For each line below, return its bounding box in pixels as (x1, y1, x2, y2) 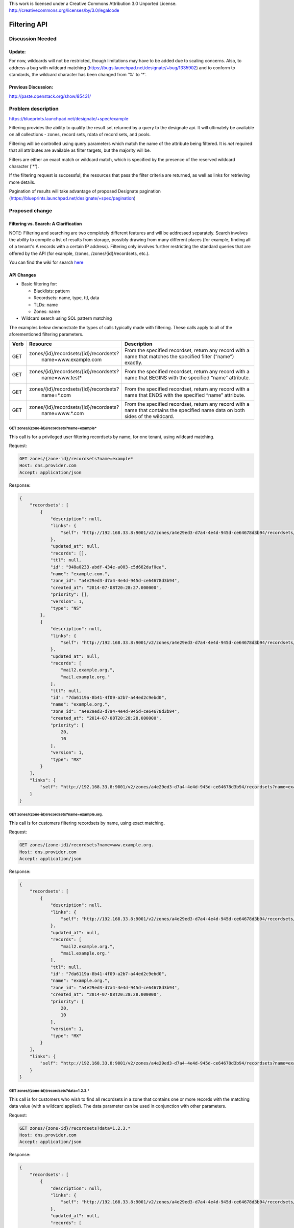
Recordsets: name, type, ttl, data (33, 295, 99, 301)
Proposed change (9, 207, 52, 214)
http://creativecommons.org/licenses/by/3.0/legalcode (9, 7, 120, 13)
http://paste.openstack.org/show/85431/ (9, 93, 91, 99)
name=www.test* (41, 374, 82, 381)
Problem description (9, 106, 59, 112)
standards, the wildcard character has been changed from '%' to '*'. (9, 72, 147, 78)
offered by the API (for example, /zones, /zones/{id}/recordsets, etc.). (9, 251, 150, 256)
